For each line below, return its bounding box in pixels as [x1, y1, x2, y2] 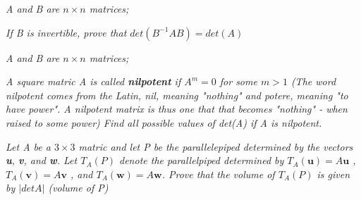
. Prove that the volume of [161, 166, 275, 181]
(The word [290, 74, 336, 89]
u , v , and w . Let [6, 153, 78, 168]
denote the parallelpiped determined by [119, 153, 284, 168]
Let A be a [6, 139, 51, 154]
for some [219, 74, 257, 89]
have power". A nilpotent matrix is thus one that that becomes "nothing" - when [6, 101, 348, 116]
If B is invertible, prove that [6, 25, 127, 39]
